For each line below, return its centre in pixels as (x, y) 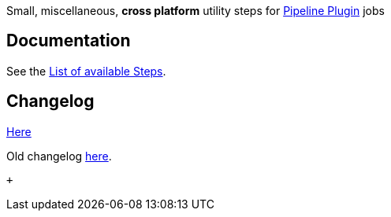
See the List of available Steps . (86, 71)
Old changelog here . (59, 156)
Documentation (69, 41)
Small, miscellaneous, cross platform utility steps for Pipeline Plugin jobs (195, 11)
